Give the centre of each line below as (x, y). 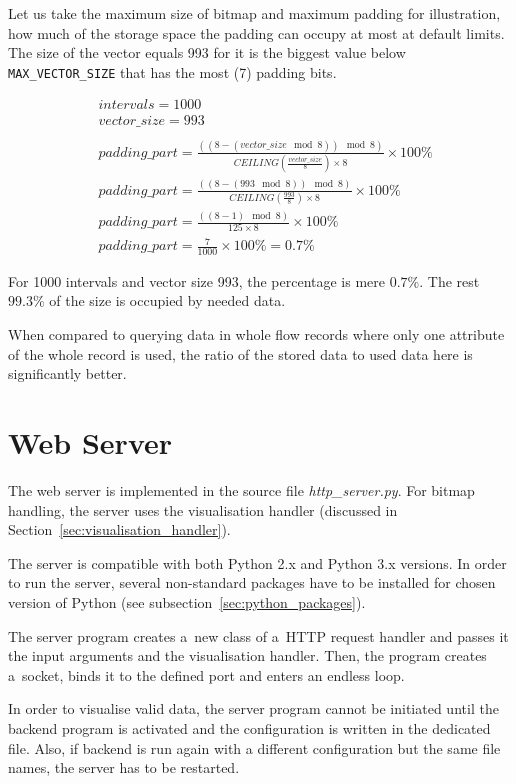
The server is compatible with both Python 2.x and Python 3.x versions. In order (257, 562)
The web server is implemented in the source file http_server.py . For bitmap (241, 489)
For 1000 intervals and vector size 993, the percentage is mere (197, 280)
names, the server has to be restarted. (124, 767)
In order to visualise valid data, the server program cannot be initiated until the (253, 708)
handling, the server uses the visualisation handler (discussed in (203, 509)
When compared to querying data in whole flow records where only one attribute (256, 334)
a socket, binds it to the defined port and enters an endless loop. (206, 674)
